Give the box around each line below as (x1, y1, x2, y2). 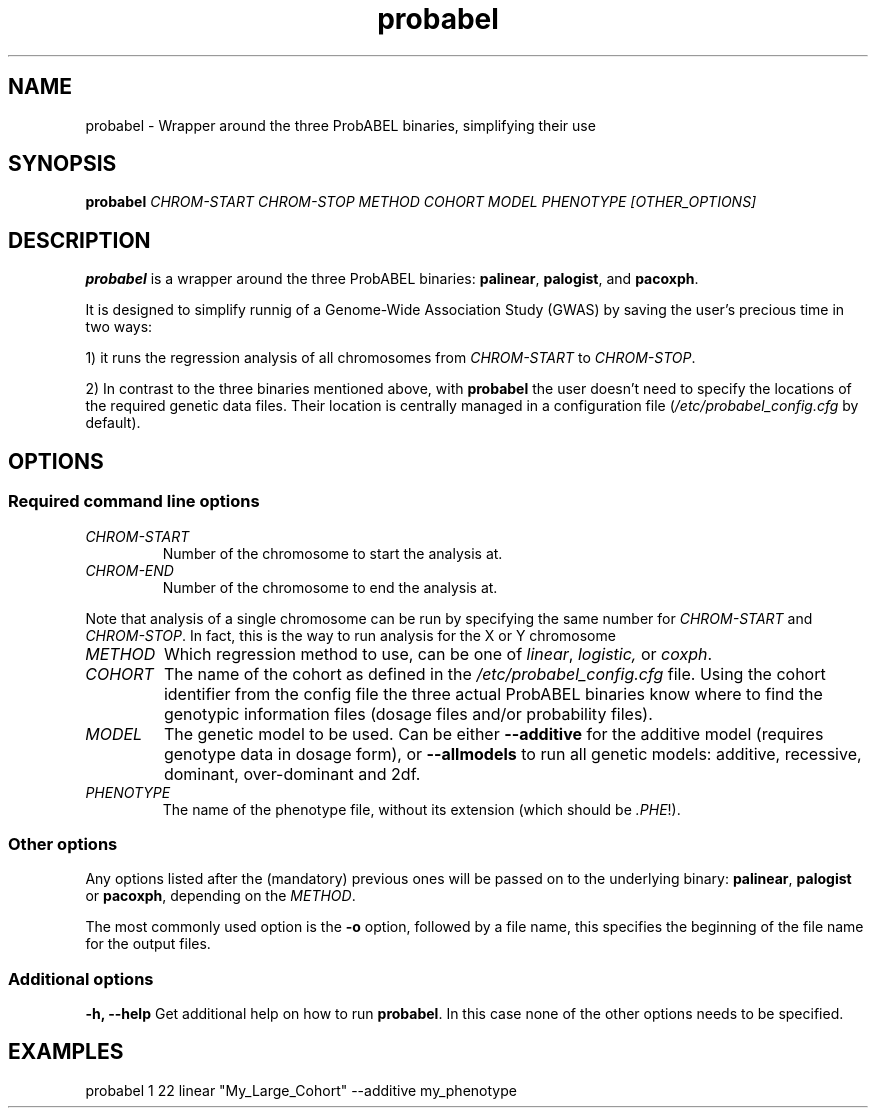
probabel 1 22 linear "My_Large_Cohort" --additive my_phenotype (85, 1081, 517, 1099)
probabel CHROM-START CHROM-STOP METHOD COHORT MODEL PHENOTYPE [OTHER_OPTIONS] (85, 193, 757, 211)
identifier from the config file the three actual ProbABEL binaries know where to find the (163, 683, 823, 704)
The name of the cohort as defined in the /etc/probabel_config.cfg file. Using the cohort (163, 663, 826, 684)
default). (85, 414, 141, 432)
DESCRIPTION (8, 227, 151, 253)
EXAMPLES (8, 1039, 124, 1065)
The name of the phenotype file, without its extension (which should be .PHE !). (162, 800, 681, 818)
